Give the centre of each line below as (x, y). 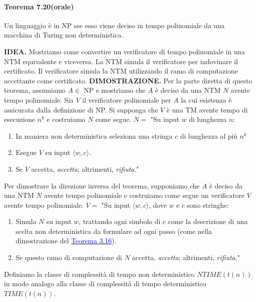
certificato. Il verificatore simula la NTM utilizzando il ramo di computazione (121, 71)
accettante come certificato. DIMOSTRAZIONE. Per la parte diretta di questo (128, 80)
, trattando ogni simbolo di (120, 221)
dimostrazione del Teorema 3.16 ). (66, 241)
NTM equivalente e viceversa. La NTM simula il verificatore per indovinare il (121, 61)
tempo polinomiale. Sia (39, 99)
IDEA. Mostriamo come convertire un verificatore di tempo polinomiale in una (125, 51)
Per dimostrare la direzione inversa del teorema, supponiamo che (102, 185)
